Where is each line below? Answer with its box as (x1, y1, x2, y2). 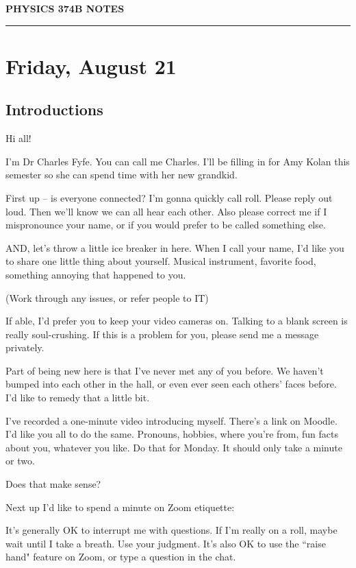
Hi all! (5, 131, 31, 145)
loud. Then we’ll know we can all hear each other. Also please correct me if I (5, 204, 327, 218)
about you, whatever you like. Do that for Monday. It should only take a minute (5, 440, 342, 454)
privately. (5, 340, 44, 355)
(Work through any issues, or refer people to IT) (5, 290, 209, 305)
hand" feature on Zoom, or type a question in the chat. (5, 549, 236, 564)
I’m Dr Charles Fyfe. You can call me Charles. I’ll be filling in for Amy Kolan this (5, 154, 350, 168)
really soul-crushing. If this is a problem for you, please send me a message (5, 327, 319, 341)
